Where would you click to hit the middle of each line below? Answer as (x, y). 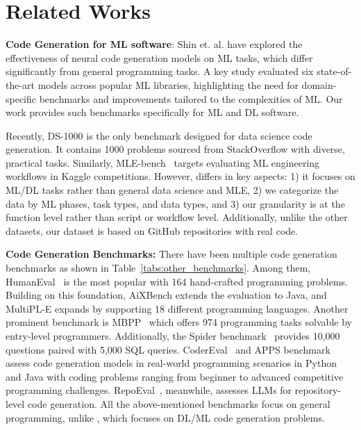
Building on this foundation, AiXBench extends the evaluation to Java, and (166, 295)
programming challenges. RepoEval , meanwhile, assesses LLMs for (149, 390)
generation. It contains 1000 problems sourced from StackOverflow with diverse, (175, 149)
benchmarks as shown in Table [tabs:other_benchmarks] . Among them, (158, 268)
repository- (318, 390)
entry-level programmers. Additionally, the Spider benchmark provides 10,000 (173, 336)
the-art (20, 84)
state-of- (334, 71)
